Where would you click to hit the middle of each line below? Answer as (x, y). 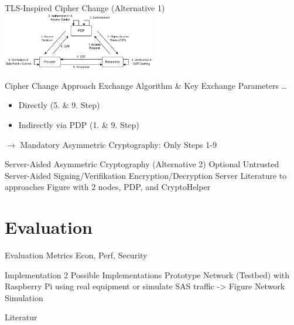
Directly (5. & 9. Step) (59, 105)
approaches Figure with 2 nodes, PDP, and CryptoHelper (108, 187)
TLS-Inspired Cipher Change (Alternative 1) (85, 8)
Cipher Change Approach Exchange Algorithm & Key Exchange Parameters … (146, 85)
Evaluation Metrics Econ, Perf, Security (76, 255)
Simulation (24, 297)
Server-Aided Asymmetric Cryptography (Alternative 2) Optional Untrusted (142, 164)
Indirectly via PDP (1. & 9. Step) (79, 124)
